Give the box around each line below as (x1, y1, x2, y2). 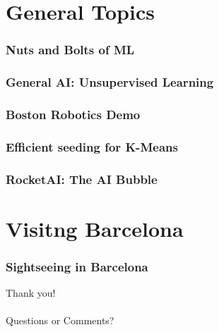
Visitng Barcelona (6, 214, 184, 242)
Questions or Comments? (6, 313, 114, 328)
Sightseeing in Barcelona (6, 257, 148, 275)
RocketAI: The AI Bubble (6, 170, 158, 187)
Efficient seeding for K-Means (6, 137, 178, 155)
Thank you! (6, 285, 56, 300)
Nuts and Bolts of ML (6, 41, 135, 59)
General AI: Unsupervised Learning (6, 73, 214, 91)
